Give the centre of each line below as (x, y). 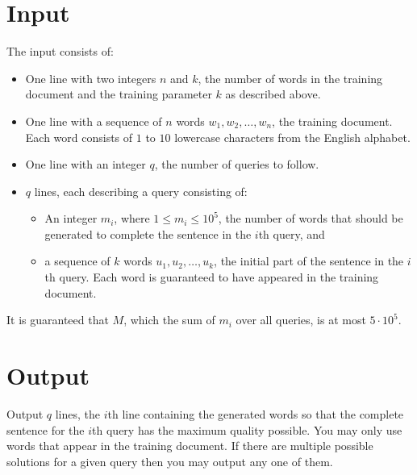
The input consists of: (60, 51)
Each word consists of (79, 137)
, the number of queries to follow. (237, 164)
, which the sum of (169, 320)
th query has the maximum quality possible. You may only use (247, 429)
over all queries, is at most (301, 320)
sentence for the (46, 429)
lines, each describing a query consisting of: (141, 191)
